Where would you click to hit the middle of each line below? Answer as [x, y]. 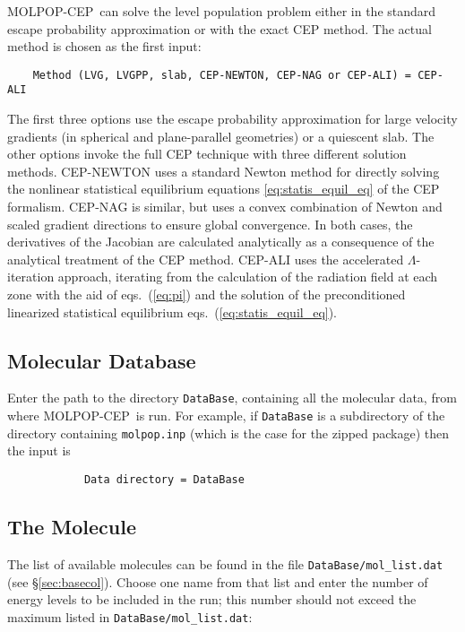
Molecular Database [102, 360]
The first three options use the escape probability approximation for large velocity [232, 119]
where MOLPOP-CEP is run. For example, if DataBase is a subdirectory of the [226, 416]
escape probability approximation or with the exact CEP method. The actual [220, 28]
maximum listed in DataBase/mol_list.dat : [130, 616]
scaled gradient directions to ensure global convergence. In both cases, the [210, 224]
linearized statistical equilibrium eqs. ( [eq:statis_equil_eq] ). [172, 312]
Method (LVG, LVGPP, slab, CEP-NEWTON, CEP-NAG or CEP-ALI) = [222, 75]
